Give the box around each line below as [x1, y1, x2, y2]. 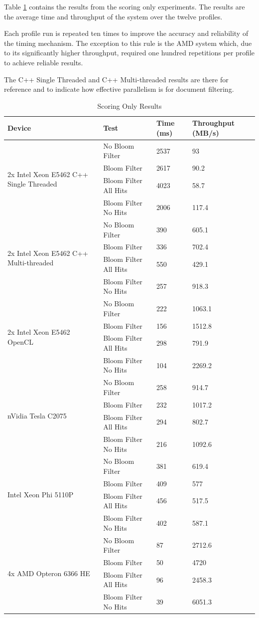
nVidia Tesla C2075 [7, 410, 67, 420]
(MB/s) [192, 127, 219, 138]
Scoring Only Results [97, 100, 162, 111]
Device [7, 123, 31, 133]
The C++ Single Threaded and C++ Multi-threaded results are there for [4, 74, 229, 84]
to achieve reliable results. [4, 57, 83, 67]
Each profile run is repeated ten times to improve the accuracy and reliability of [4, 28, 249, 38]
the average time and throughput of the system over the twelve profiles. [4, 11, 223, 21]
